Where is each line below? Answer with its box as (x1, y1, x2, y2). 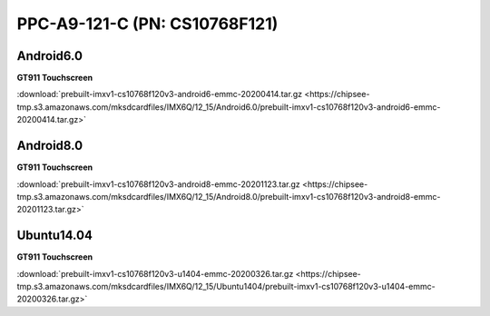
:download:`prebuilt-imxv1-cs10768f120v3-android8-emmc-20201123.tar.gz (16, 178, 301, 190)
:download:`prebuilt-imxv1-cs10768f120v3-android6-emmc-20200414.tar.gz (16, 89, 303, 100)
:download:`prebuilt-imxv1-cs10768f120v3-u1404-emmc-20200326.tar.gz (16, 268, 294, 279)
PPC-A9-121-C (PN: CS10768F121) (16, 14, 279, 34)
